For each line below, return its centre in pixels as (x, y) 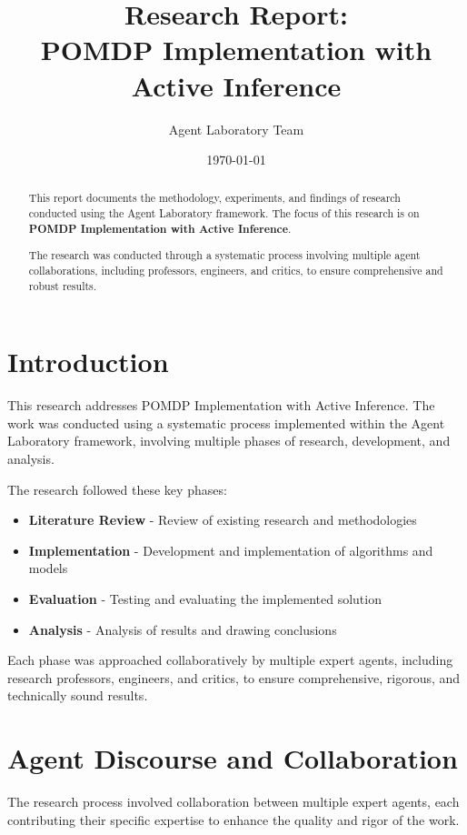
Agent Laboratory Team (236, 129)
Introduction (88, 362)
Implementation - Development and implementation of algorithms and (231, 550)
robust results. (63, 285)
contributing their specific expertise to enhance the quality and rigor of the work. (233, 819)
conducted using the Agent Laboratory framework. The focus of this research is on (224, 213)
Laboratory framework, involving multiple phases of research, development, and (229, 441)
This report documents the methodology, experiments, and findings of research (214, 198)
